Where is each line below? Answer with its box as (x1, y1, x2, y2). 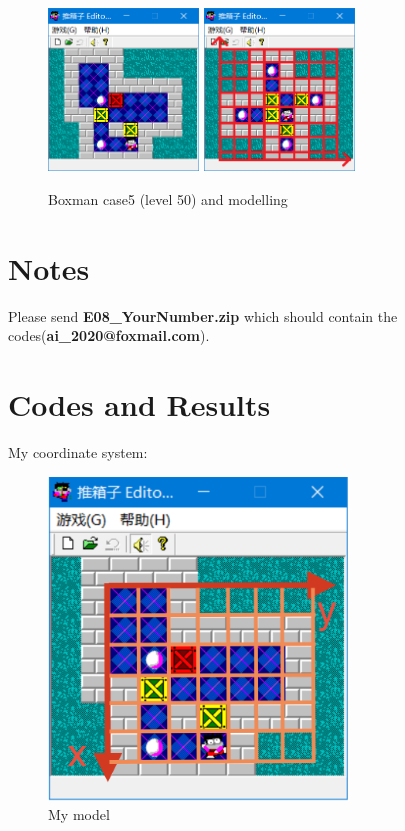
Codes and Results (8, 384, 271, 425)
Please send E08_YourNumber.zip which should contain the (8, 305, 398, 326)
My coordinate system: (8, 442, 148, 463)
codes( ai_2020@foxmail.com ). (8, 325, 210, 346)
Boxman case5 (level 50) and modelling (48, 189, 288, 210)
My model (48, 804, 110, 825)
